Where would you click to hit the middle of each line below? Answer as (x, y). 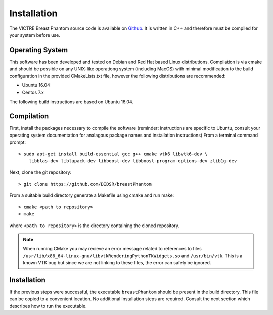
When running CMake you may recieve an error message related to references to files (112, 249)
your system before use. (35, 35)
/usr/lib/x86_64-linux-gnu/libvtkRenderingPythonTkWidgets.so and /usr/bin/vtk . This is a (133, 256)
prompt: (18, 142)
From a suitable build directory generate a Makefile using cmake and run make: (92, 195)
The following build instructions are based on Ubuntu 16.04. (72, 102)
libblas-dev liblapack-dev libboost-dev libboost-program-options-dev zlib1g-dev (133, 161)
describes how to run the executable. (48, 306)
